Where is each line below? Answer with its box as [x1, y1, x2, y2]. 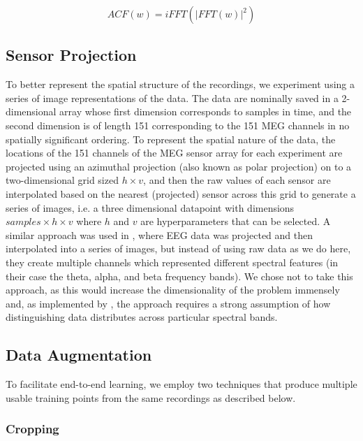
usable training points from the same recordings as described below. [6, 390, 296, 405]
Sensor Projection [6, 44, 137, 66]
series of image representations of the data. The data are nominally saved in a [6, 90, 339, 105]
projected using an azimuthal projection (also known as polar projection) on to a [6, 159, 352, 173]
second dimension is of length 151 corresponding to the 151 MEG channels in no [6, 117, 350, 132]
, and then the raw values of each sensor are [143, 173, 331, 187]
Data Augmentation [6, 344, 152, 366]
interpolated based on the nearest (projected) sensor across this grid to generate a [6, 186, 356, 201]
